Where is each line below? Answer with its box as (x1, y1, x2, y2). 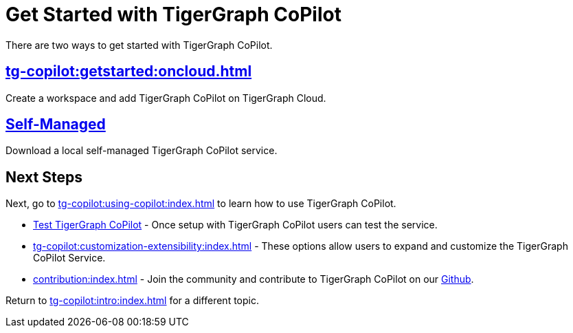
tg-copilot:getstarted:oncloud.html (5, 63, 252, 80)
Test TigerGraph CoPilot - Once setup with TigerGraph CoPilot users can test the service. (33, 219, 438, 231)
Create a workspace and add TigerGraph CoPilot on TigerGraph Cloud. (5, 92, 326, 104)
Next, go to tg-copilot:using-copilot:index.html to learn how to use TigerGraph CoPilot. (5, 197, 396, 210)
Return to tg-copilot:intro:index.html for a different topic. (5, 294, 259, 307)
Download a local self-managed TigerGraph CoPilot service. (5, 144, 278, 157)
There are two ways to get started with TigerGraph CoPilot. (5, 39, 273, 51)
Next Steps (5, 168, 82, 186)
